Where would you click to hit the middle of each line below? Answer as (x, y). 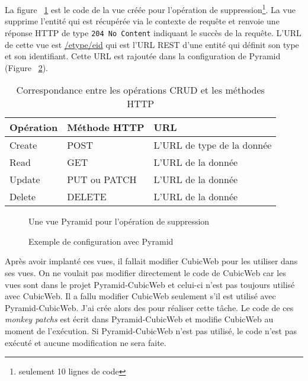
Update (25, 180)
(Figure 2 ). (26, 67)
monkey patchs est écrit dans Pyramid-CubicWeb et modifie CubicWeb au (139, 319)
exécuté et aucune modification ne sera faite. (86, 342)
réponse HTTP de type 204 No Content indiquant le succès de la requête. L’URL (153, 32)
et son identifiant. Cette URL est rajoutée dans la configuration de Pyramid (143, 56)
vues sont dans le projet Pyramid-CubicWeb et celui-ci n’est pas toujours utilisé (150, 284)
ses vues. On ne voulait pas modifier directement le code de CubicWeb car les (145, 273)
